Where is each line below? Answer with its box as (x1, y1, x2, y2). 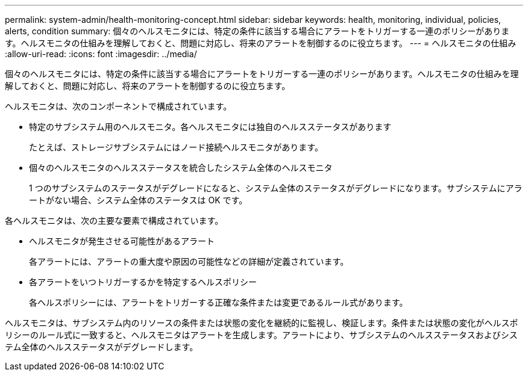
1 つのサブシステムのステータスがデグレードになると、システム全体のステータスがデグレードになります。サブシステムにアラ (29, 183, 523, 193)
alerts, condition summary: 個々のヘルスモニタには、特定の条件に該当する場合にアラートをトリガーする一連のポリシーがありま (5, 26, 510, 36)
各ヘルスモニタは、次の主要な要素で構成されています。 (5, 215, 224, 226)
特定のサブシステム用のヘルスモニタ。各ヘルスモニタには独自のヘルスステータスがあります (29, 122, 392, 132)
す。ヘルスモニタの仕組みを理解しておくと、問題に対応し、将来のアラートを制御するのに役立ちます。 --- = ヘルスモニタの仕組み (5, 38, 517, 48)
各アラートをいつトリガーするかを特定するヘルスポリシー (29, 277, 257, 287)
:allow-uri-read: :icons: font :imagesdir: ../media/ (5, 49, 197, 59)
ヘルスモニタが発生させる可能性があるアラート (29, 236, 215, 246)
